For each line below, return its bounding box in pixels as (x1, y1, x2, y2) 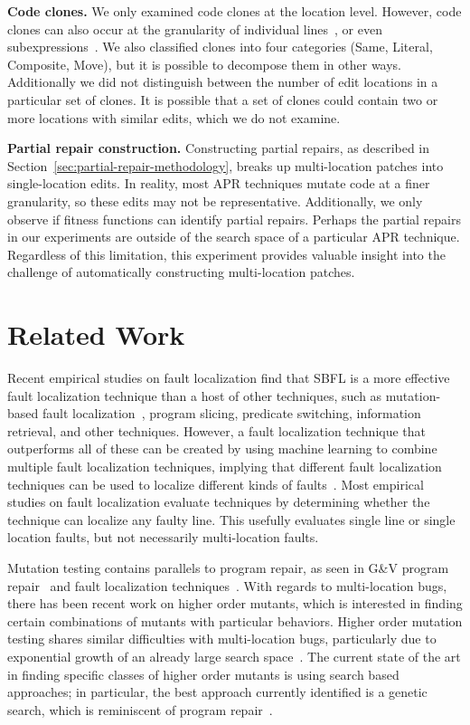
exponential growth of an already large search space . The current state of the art (7, 646, 461, 665)
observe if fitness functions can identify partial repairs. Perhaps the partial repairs (7, 209, 461, 228)
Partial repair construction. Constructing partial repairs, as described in (7, 138, 430, 157)
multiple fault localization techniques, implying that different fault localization (7, 457, 442, 475)
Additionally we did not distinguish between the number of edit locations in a (7, 72, 438, 91)
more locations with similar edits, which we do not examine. (7, 108, 341, 127)
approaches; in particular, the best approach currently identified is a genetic (7, 682, 428, 701)
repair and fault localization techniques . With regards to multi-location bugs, (7, 576, 447, 595)
